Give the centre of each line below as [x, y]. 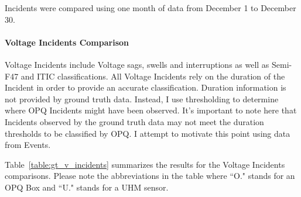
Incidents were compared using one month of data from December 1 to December [150, 8]
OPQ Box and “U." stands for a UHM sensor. [87, 187]
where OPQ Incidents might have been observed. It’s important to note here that [151, 110]
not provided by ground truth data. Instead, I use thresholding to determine [142, 98]
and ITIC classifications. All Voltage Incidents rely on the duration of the [153, 76]
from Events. [28, 145]
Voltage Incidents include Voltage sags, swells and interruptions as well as [137, 64]
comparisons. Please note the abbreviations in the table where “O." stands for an [150, 176]
